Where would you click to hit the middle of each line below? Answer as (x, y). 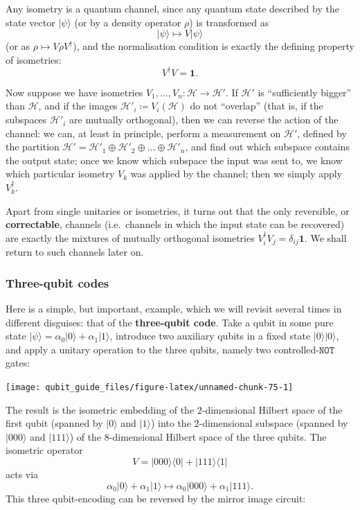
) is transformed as (229, 22)
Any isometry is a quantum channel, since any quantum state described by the (172, 8)
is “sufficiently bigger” (305, 92)
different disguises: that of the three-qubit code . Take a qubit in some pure (170, 322)
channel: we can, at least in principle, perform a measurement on (143, 133)
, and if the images (78, 106)
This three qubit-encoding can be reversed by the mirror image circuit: (156, 498)
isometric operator (44, 450)
